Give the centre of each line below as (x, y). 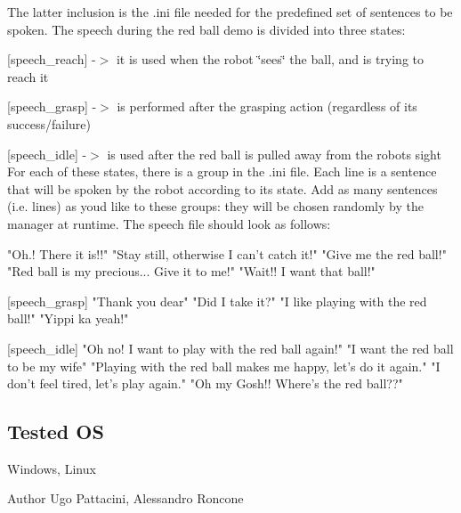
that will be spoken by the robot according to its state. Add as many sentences (222, 188)
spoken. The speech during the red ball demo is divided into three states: (206, 29)
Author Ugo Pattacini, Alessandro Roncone (125, 498)
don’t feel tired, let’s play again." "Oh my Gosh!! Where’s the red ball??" (205, 383)
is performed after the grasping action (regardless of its (267, 106)
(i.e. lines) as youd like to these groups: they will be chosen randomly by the (215, 206)
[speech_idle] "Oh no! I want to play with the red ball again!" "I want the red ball (230, 348)
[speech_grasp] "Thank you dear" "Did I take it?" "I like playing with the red (217, 301)
